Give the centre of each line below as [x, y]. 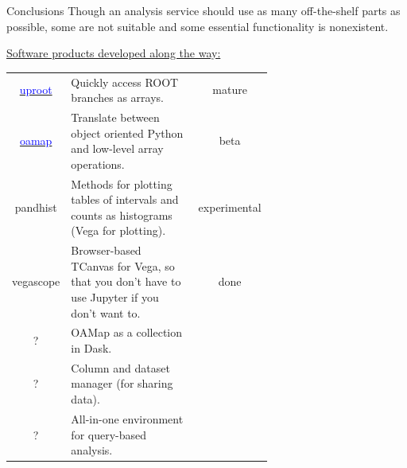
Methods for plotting [122, 183]
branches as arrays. [117, 97]
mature [230, 90]
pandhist [36, 207]
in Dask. [91, 348]
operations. [98, 164]
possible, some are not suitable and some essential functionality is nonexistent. [198, 26]
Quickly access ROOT [125, 82]
